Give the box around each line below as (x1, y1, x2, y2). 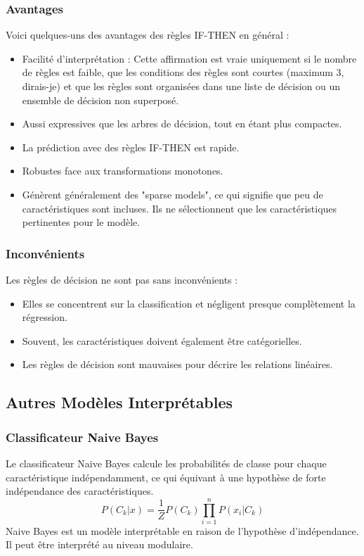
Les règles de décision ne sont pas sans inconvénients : (6, 272, 238, 286)
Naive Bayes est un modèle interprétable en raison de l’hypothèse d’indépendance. (6, 523, 359, 538)
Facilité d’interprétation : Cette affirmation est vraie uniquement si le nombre (22, 51, 357, 65)
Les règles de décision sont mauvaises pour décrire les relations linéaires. (22, 357, 333, 372)
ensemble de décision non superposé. (22, 92, 179, 107)
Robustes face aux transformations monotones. (22, 163, 223, 178)
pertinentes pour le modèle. (22, 215, 141, 229)
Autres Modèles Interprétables (6, 391, 233, 413)
